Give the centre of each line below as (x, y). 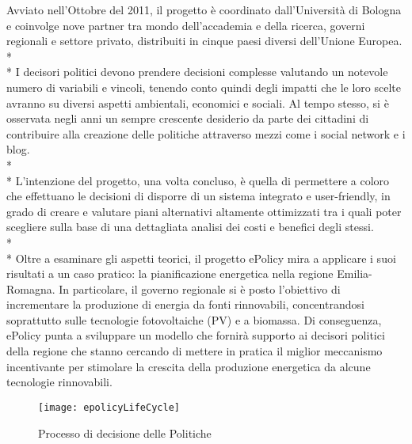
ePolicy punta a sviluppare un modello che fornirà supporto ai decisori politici (196, 335)
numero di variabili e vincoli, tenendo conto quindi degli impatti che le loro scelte (204, 87)
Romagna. (31, 288)
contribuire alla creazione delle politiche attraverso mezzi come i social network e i (206, 133)
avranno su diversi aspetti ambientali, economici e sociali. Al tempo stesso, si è (198, 102)
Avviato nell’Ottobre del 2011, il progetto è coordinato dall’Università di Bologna (204, 9)
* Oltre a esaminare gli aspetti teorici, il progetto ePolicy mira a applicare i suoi (201, 258)
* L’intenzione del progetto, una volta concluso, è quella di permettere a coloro (198, 180)
